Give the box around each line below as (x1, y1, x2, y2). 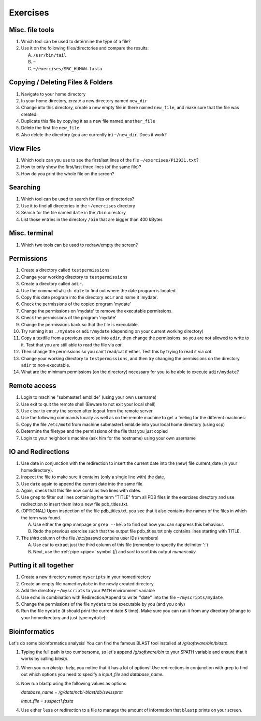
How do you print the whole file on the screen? (21, 171, 115, 176)
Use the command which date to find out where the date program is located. (21, 287, 177, 293)
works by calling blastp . (21, 656, 69, 661)
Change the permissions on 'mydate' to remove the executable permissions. (21, 308, 173, 313)
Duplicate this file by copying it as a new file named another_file (21, 118, 156, 124)
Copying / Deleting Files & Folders (9, 78, 113, 87)
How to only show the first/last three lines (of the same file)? (21, 164, 141, 170)
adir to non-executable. (21, 362, 71, 368)
